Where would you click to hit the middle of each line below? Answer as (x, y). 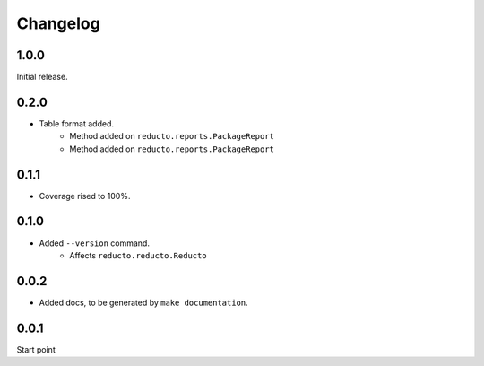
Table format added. (77, 123)
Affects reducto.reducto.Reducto (138, 255)
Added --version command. (94, 243)
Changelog (58, 23)
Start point (36, 349)
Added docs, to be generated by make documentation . (143, 302)
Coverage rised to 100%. (85, 196)
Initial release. (42, 77)
